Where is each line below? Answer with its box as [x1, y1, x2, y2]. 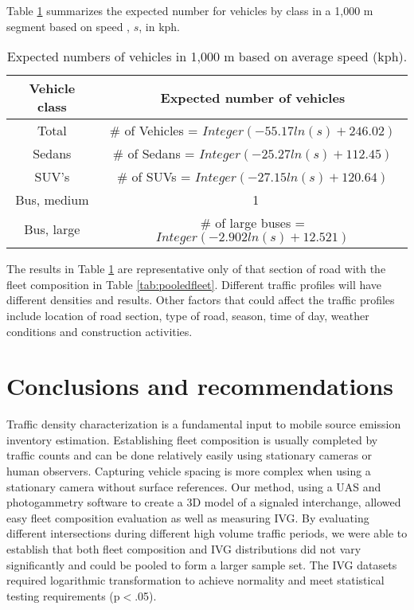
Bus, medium [15, 190, 89, 209]
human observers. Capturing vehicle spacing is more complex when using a [6, 463, 371, 479]
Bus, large [24, 220, 80, 239]
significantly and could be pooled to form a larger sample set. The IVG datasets [6, 556, 397, 573]
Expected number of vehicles [160, 88, 346, 107]
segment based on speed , [6, 18, 130, 34]
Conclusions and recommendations [6, 370, 394, 402]
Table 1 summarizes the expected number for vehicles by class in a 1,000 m [6, 2, 373, 18]
